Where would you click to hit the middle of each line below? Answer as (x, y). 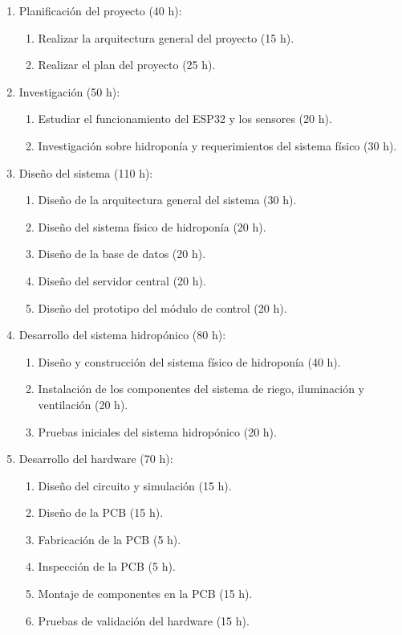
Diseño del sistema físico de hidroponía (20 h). (152, 226)
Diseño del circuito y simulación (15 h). (135, 485)
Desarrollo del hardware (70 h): (96, 459)
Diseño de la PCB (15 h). (101, 512)
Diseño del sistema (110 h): (86, 172)
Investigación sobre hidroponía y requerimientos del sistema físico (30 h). (217, 145)
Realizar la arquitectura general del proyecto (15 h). (166, 37)
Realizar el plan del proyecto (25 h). (127, 65)
